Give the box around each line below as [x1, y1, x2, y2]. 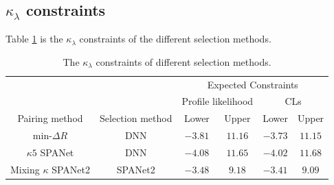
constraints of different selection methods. [96, 54, 271, 69]
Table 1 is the [5, 32, 63, 46]
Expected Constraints [207, 77, 298, 91]
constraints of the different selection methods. [79, 32, 271, 46]
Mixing [10, 162, 40, 176]
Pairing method [17, 111, 83, 125]
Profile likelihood [181, 94, 254, 108]
